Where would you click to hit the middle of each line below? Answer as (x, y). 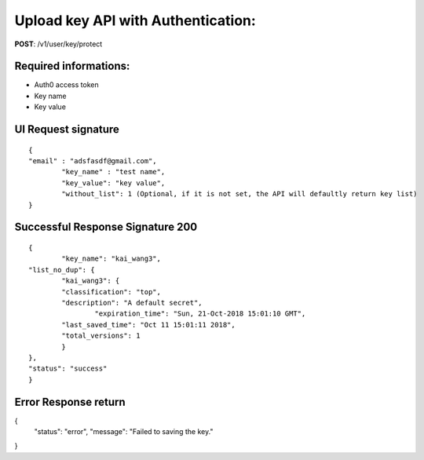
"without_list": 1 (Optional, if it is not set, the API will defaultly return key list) (239, 194)
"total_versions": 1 (101, 336)
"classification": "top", (111, 292)
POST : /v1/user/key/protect (58, 44)
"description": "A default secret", (132, 303)
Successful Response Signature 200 (106, 227)
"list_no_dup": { (62, 270)
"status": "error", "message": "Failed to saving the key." (124, 431)
